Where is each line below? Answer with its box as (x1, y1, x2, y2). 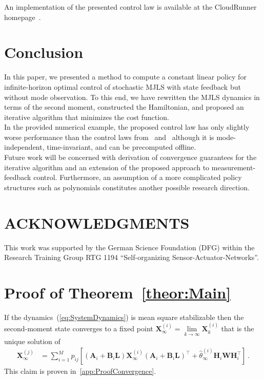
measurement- (211, 162, 256, 172)
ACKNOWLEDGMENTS (4, 212, 190, 233)
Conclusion (4, 42, 84, 63)
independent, (4, 142, 45, 152)
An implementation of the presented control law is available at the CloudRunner (4, 2, 257, 12)
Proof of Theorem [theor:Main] (4, 282, 231, 303)
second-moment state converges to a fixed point (4, 323, 153, 334)
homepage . (4, 11, 41, 22)
